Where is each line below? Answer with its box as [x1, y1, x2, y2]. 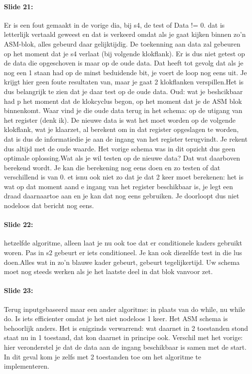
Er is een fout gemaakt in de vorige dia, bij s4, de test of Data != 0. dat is [4, 19, 225, 30]
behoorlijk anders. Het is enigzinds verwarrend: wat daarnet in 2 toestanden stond [4, 323, 248, 333]
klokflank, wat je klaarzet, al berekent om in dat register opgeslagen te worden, [4, 124, 239, 134]
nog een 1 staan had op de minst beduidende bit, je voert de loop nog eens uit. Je [4, 67, 247, 77]
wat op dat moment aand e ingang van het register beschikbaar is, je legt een [4, 181, 233, 191]
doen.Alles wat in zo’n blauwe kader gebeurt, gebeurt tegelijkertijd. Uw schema [4, 257, 240, 267]
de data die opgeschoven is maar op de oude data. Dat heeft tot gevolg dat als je [4, 58, 243, 68]
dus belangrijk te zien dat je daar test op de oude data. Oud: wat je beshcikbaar [4, 86, 243, 96]
